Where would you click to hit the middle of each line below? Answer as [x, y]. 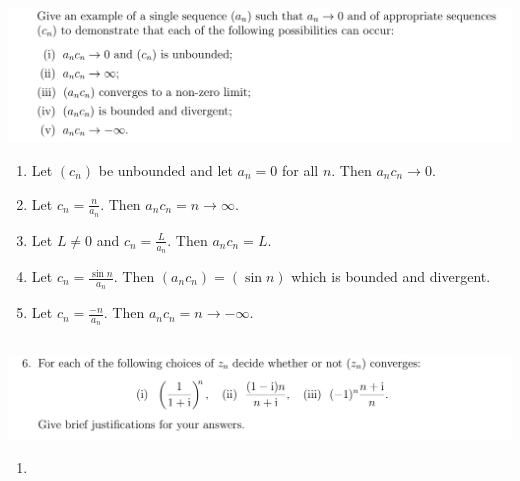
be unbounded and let [165, 169]
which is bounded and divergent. [391, 276]
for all [300, 169]
